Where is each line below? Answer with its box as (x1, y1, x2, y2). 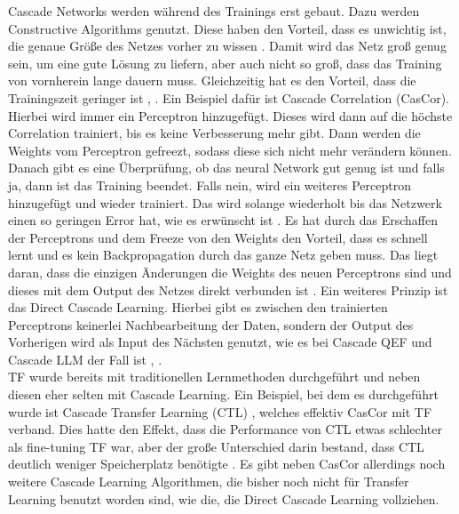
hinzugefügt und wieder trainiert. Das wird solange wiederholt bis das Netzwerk (8, 193, 442, 212)
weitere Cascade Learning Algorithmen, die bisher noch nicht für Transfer (8, 472, 409, 491)
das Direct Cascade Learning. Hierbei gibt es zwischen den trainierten (8, 298, 388, 317)
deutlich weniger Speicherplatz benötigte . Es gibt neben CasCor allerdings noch (8, 454, 446, 473)
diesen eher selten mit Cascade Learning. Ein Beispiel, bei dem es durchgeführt (8, 385, 439, 404)
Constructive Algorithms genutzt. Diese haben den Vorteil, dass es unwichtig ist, (8, 19, 447, 37)
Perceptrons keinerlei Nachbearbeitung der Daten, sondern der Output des (8, 315, 414, 333)
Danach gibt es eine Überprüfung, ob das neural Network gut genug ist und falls (8, 158, 445, 177)
